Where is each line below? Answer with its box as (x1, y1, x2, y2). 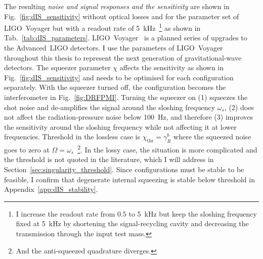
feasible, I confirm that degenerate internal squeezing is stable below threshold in (4, 174, 255, 184)
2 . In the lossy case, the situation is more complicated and (77, 143, 257, 154)
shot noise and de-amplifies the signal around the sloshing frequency (4, 101, 215, 112)
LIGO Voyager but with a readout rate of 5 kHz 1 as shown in (4, 21, 201, 33)
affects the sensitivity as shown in (119, 62, 224, 73)
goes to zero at (4, 144, 50, 154)
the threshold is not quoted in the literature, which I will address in (4, 154, 214, 165)
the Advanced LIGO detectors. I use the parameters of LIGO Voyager (4, 42, 223, 53)
